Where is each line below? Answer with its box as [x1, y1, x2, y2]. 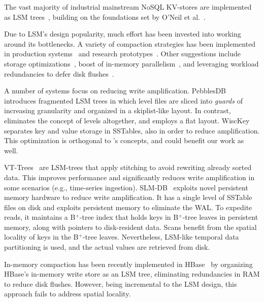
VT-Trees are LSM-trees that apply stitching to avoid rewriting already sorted [4, 162, 252, 173]
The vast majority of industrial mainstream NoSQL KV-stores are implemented [4, 2, 252, 12]
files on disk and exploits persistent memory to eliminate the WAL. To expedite [4, 202, 252, 212]
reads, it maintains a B [4, 212, 76, 222]
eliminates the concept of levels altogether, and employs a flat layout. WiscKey [4, 115, 250, 125]
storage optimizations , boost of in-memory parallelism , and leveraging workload [4, 58, 259, 69]
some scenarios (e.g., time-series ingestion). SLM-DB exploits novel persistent [4, 182, 248, 192]
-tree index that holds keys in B [79, 212, 179, 222]
